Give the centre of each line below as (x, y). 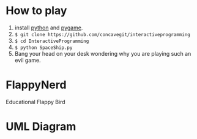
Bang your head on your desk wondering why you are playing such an (103, 53)
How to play (36, 11)
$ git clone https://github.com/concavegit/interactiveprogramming (102, 34)
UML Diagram (41, 127)
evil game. (28, 60)
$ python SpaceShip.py (43, 47)
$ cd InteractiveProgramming (52, 41)
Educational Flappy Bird (35, 102)
